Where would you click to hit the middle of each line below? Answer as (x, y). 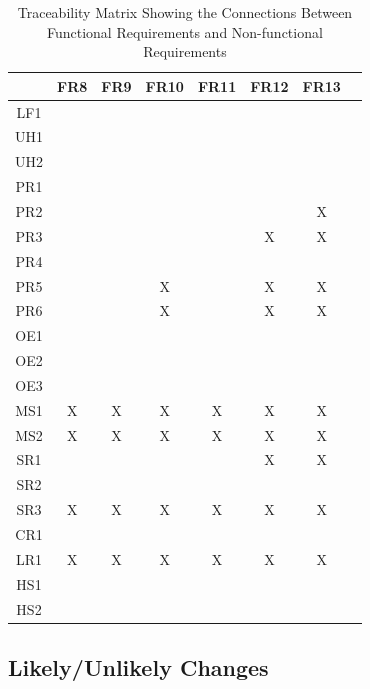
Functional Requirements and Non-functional (184, 31)
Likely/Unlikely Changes (138, 666)
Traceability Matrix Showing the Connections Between (185, 12)
